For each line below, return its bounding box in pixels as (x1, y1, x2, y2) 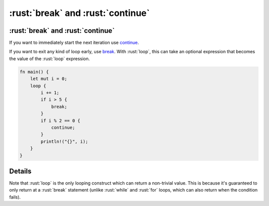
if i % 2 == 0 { (40, 117, 81, 123)
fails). (9, 194, 21, 200)
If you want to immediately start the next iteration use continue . (9, 40, 139, 46)
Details (9, 167, 32, 175)
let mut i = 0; (30, 76, 67, 82)
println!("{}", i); (40, 138, 88, 144)
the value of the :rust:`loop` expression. (9, 55, 90, 62)
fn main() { (19, 69, 49, 75)
